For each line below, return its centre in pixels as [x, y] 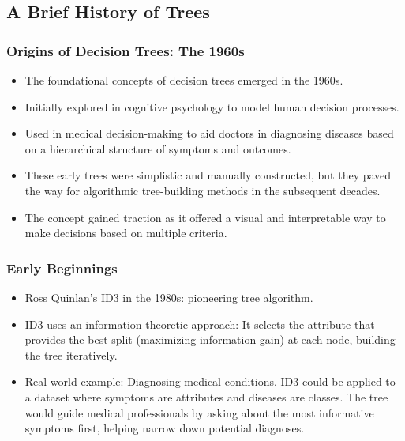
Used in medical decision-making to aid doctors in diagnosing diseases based [209, 133]
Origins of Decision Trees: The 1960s [126, 50]
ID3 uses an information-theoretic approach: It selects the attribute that [200, 324]
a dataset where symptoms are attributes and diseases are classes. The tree [206, 396]
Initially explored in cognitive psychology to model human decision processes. [212, 106]
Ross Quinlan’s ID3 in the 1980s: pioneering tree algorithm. [169, 297]
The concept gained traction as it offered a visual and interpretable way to [205, 217]
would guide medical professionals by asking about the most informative [199, 412]
